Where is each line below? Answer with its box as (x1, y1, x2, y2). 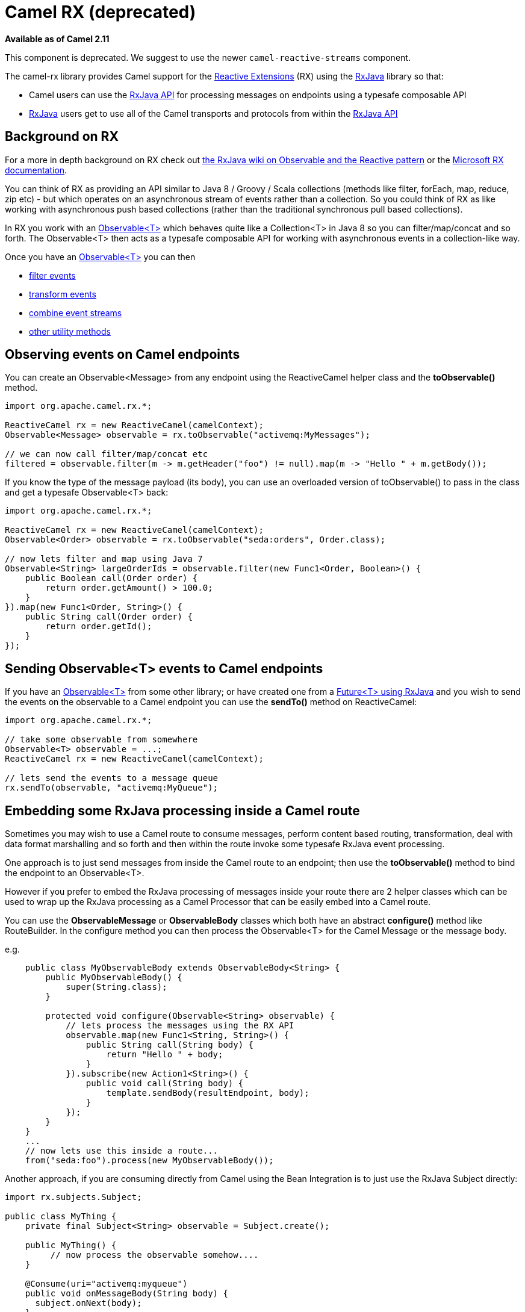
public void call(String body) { (85, 1078, 244, 1089)
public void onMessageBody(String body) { (25, 1289, 228, 1299)
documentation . (5, 164, 67, 175)
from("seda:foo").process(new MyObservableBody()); (25, 1155, 274, 1166)
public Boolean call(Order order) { (25, 573, 198, 583)
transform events (29, 288, 96, 299)
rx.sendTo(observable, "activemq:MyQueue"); (5, 783, 219, 793)
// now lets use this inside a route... (25, 1146, 219, 1156)
